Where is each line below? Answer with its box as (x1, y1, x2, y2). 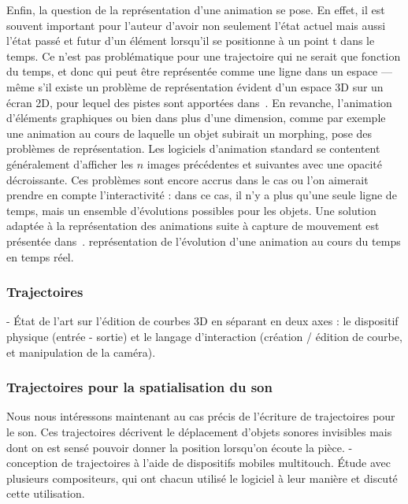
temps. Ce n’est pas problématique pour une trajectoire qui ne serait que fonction (6, 47, 401, 64)
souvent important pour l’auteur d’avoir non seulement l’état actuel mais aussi (6, 17, 386, 33)
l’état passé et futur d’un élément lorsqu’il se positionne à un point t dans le (6, 32, 375, 49)
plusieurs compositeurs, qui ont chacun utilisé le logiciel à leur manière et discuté (6, 469, 398, 486)
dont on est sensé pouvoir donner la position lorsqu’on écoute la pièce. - (6, 439, 353, 455)
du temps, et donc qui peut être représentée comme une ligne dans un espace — (6, 63, 392, 80)
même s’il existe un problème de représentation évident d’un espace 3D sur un (6, 78, 384, 94)
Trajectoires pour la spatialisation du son (6, 377, 273, 397)
